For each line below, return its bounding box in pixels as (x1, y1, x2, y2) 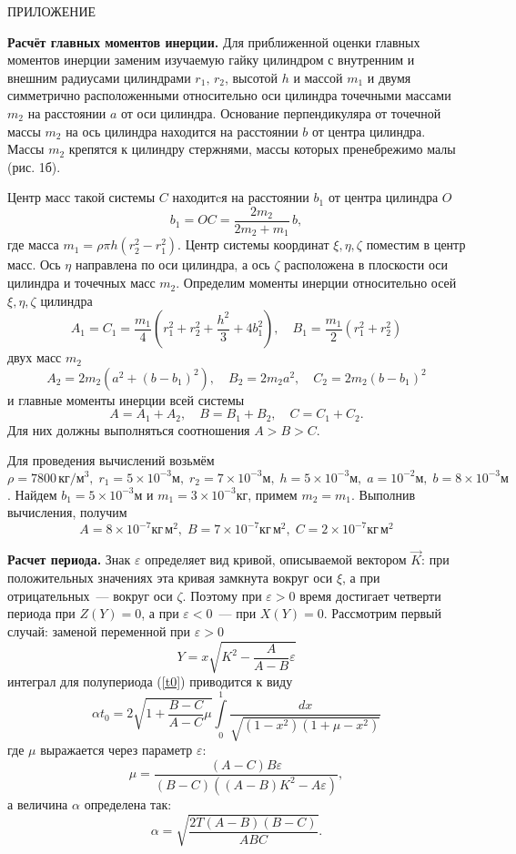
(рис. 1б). (7, 157, 61, 176)
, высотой (224, 67, 278, 86)
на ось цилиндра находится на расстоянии (66, 121, 298, 140)
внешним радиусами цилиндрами (7, 67, 191, 86)
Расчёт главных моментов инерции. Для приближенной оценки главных (7, 32, 420, 51)
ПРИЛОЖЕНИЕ (7, 2, 96, 20)
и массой (293, 67, 343, 86)
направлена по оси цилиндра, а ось (75, 255, 270, 274)
